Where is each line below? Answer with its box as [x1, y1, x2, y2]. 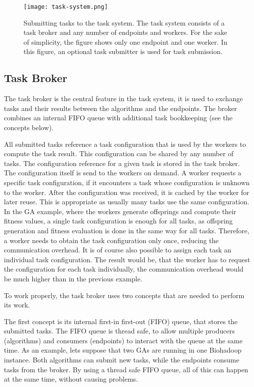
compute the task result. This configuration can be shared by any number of [4, 148, 233, 159]
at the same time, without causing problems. [4, 374, 138, 384]
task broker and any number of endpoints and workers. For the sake [24, 27, 228, 37]
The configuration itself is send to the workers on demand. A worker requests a [4, 167, 242, 178]
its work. [4, 300, 30, 310]
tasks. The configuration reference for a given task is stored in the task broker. [4, 158, 240, 168]
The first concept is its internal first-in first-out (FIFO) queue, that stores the [4, 316, 238, 326]
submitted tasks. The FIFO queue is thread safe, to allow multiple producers [4, 326, 235, 336]
